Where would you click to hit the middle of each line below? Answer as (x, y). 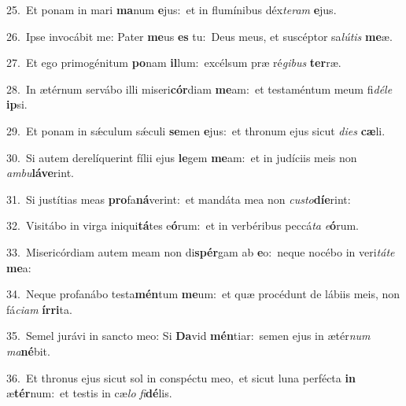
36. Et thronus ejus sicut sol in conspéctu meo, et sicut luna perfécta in (181, 377)
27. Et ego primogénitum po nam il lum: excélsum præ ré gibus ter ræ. (174, 63)
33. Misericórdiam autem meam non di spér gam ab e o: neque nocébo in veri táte (201, 251)
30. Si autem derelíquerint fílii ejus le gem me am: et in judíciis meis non (182, 157)
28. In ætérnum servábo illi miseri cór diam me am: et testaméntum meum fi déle (199, 89)
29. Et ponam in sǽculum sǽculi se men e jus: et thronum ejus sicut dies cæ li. (196, 130)
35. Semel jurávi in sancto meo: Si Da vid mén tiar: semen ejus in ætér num (188, 336)
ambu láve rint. (40, 173)
